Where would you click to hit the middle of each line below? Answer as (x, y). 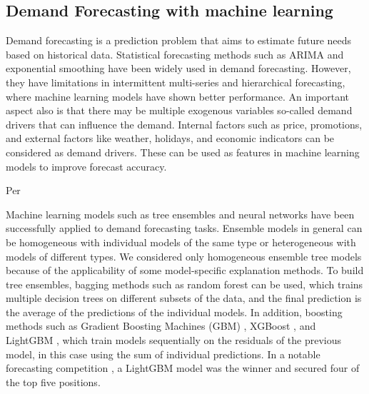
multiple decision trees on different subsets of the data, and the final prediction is (184, 298)
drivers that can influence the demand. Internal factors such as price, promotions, (184, 124)
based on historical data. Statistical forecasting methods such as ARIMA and (175, 54)
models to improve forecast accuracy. (86, 166)
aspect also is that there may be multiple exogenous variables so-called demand (179, 110)
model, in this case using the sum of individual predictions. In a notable (163, 354)
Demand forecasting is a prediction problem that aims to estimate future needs (179, 40)
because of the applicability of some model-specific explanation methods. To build (185, 270)
